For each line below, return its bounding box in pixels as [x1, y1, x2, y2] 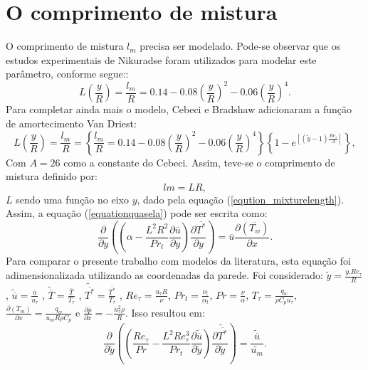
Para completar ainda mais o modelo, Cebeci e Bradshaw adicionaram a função [6, 102, 352, 117]
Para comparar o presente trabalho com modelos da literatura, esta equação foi [6, 253, 351, 268]
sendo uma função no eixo [16, 191, 129, 206]
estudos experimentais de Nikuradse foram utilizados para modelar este [6, 52, 317, 67]
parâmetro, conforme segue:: [6, 66, 129, 81]
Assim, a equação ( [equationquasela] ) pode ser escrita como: [6, 206, 268, 221]
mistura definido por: [6, 169, 98, 184]
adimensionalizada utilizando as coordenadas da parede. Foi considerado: [6, 268, 323, 282]
